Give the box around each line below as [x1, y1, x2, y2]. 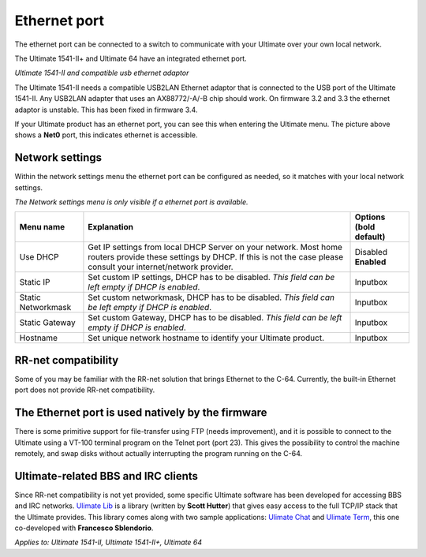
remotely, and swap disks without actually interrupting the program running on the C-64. [14, 448, 303, 458]
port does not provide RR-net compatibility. [14, 385, 155, 394]
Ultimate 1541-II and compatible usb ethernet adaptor [14, 68, 189, 78]
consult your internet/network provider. [88, 261, 234, 272]
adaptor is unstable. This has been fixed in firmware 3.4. [14, 105, 198, 114]
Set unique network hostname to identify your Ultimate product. [88, 332, 325, 343]
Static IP [19, 277, 50, 288]
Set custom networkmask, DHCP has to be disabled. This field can [88, 292, 335, 303]
